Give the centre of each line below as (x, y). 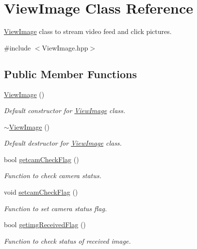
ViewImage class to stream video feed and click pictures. (88, 31)
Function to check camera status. (53, 175)
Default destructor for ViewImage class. (63, 143)
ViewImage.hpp (65, 47)
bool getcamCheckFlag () (41, 159)
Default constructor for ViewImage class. (65, 110)
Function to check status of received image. (67, 241)
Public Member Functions (70, 74)
